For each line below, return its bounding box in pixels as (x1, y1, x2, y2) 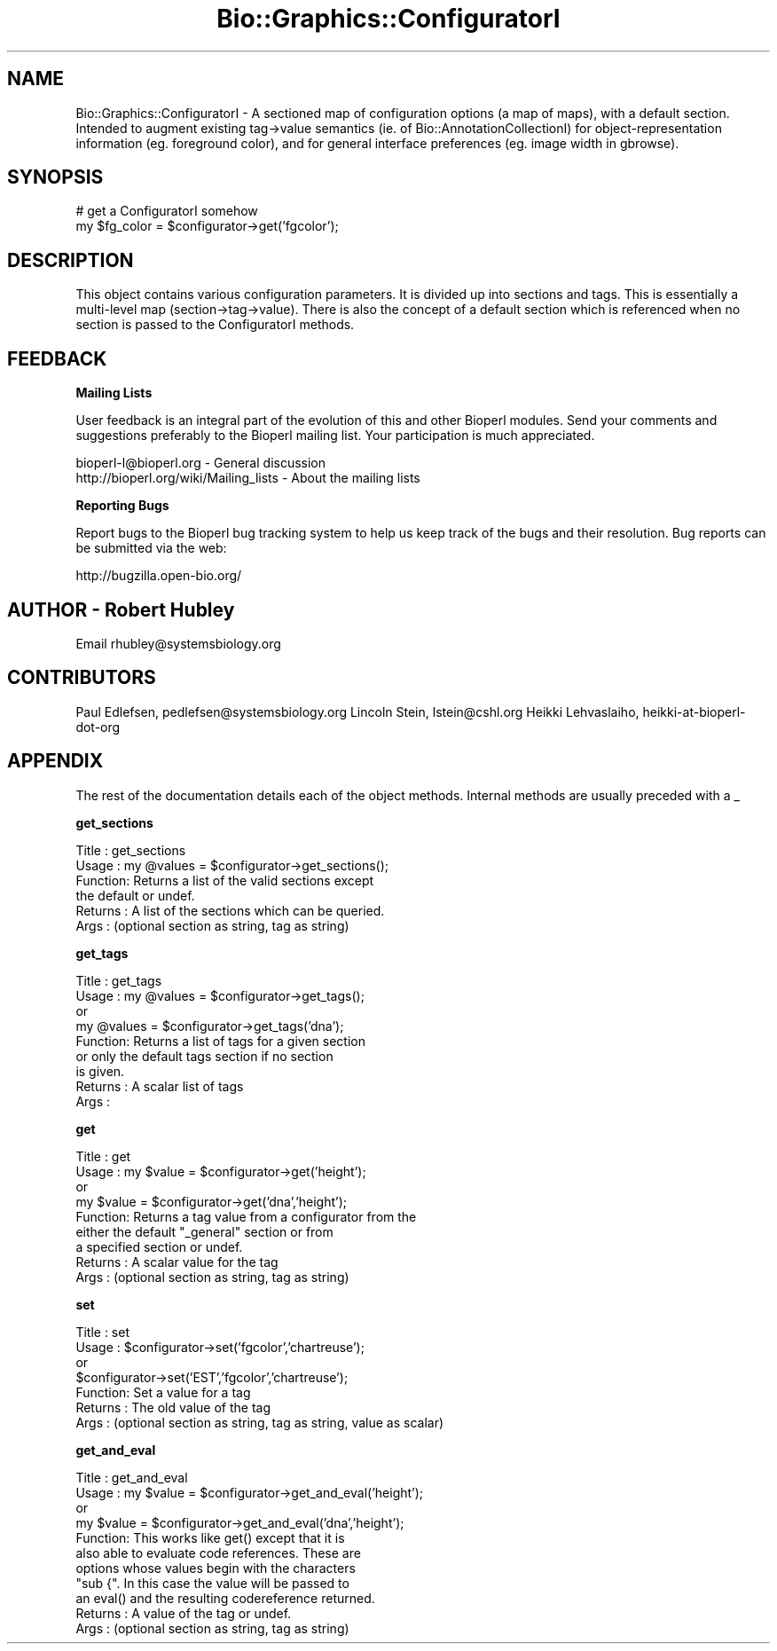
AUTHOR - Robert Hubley (7, 598, 235, 621)
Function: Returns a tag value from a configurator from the (75, 1208, 417, 1224)
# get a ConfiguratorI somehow (75, 203, 258, 219)
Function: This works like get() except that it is (75, 1529, 345, 1545)
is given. (75, 1063, 125, 1079)
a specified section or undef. (75, 1238, 243, 1254)
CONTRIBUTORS (7, 666, 156, 689)
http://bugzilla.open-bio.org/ (75, 568, 242, 584)
